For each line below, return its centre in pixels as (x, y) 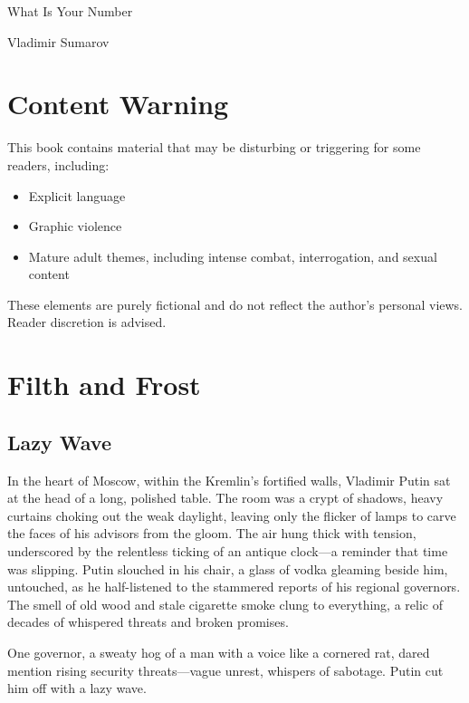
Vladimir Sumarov (58, 41)
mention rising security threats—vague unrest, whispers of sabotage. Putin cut (225, 670)
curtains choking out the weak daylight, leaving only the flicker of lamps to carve (232, 515)
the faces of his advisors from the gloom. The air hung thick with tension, (212, 533)
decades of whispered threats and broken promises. (148, 622)
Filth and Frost (104, 385)
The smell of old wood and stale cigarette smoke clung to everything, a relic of (225, 604)
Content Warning (118, 104)
